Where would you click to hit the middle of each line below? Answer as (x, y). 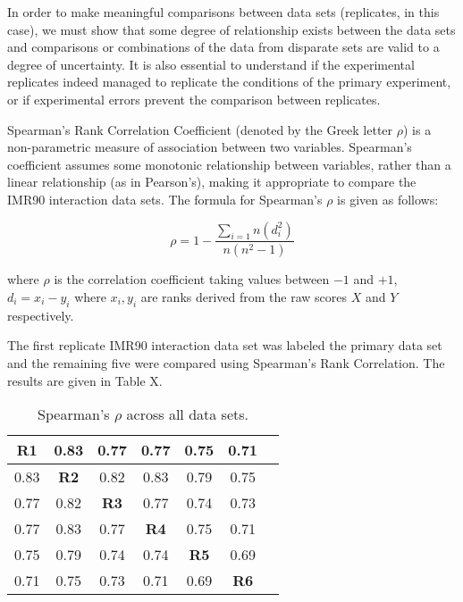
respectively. (41, 315)
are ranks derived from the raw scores (244, 297)
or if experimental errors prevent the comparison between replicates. (194, 99)
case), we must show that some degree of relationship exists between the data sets (231, 29)
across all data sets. (187, 414)
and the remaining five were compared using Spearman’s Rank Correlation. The (226, 362)
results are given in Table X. (85, 380)
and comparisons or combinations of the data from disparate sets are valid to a (223, 47)
